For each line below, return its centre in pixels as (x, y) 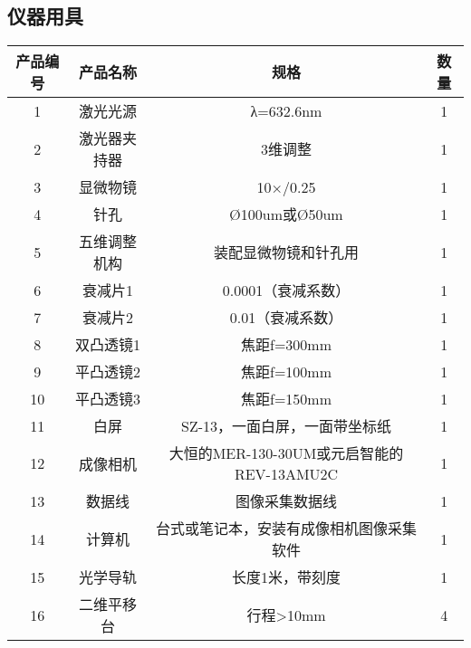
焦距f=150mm (287, 399)
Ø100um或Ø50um (286, 214)
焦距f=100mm (287, 372)
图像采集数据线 (287, 501)
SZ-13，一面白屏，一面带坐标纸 (287, 426)
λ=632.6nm (286, 110)
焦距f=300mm (287, 345)
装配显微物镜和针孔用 (287, 253)
